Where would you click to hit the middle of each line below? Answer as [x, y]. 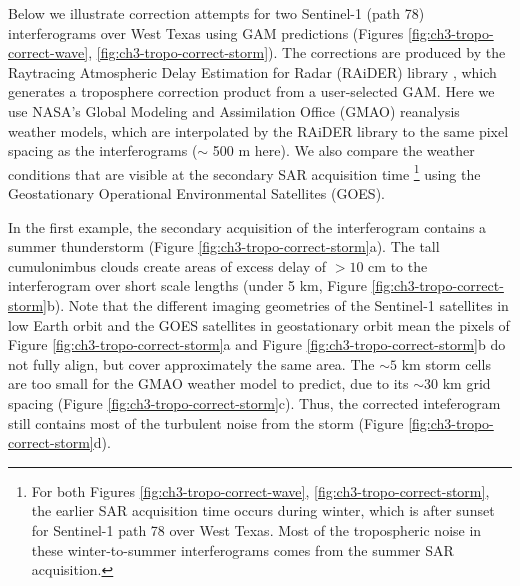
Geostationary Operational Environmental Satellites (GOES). [196, 193]
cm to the [398, 265]
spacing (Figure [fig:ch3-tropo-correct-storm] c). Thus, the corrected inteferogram [254, 402]
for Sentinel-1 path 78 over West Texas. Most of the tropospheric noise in [256, 529]
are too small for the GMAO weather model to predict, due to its [208, 383]
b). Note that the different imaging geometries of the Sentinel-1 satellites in [278, 304]
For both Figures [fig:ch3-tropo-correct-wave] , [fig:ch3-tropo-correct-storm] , [260, 490]
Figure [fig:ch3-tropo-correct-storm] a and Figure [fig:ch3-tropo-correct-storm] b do [257, 344]
